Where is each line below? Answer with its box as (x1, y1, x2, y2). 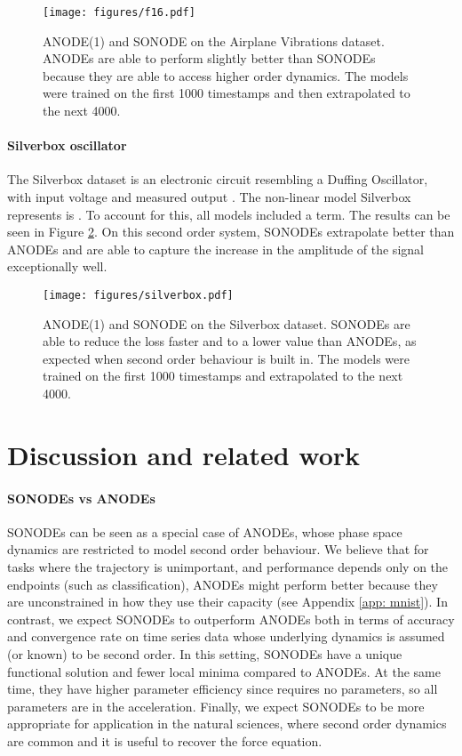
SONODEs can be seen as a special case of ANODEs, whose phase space (7, 522, 402, 541)
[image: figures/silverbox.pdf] (43, 288, 234, 302)
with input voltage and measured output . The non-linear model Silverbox (7, 188, 411, 206)
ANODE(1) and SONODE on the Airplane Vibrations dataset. (43, 31, 385, 50)
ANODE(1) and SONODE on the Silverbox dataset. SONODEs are (43, 314, 410, 333)
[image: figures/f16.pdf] (43, 6, 195, 19)
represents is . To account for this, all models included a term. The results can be (7, 205, 450, 223)
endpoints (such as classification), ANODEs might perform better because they (7, 575, 438, 593)
